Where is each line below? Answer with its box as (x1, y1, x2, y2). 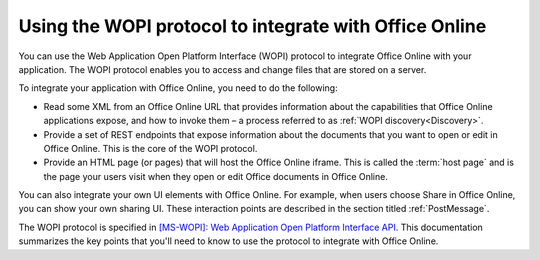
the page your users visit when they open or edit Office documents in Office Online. (43, 170, 389, 182)
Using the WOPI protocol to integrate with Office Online (18, 15, 487, 37)
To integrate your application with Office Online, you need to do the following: (18, 82, 339, 94)
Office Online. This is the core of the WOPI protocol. (43, 142, 258, 154)
